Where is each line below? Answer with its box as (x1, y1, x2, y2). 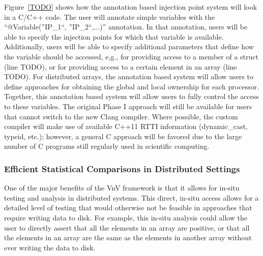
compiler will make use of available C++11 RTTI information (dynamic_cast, (4, 121, 248, 132)
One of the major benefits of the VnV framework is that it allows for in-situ (4, 182, 240, 193)
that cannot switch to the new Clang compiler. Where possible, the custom (4, 111, 238, 121)
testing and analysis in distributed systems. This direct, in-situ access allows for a (4, 192, 259, 203)
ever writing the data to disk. (4, 242, 96, 252)
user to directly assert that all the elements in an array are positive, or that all (4, 222, 250, 233)
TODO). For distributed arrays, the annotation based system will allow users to (4, 71, 253, 82)
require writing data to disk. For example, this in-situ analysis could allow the (4, 212, 247, 222)
